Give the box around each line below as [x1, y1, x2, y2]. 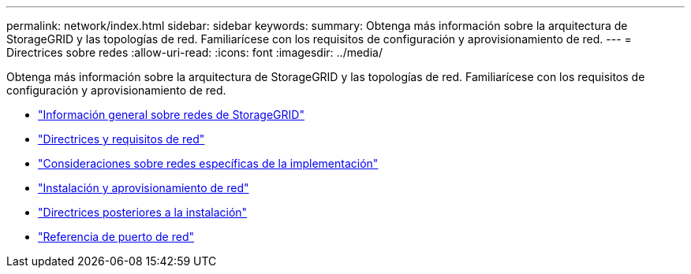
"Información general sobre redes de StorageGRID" [38, 108, 304, 121]
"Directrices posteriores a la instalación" [38, 205, 248, 219]
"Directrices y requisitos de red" [38, 132, 205, 146]
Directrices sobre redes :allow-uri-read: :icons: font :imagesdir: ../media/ [6, 46, 383, 59]
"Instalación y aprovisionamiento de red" [38, 181, 249, 194]
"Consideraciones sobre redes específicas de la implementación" [38, 157, 379, 170]
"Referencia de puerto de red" [38, 230, 194, 243]
